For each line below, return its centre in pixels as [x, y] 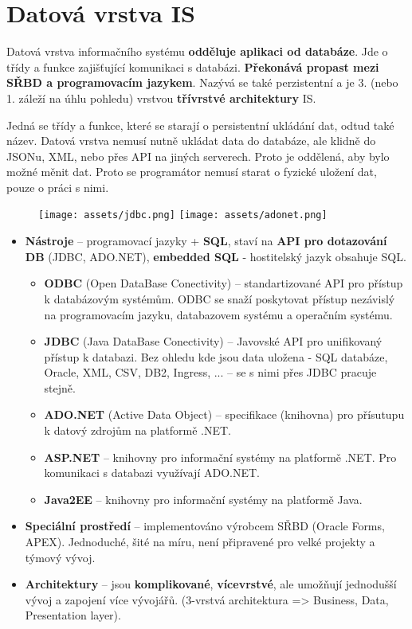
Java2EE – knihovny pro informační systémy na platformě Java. [203, 499]
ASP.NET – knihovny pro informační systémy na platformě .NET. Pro [220, 457]
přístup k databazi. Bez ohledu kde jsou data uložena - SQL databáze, [216, 356]
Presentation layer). [73, 615]
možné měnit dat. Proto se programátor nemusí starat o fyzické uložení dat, [192, 172]
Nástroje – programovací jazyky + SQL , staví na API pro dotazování [206, 241]
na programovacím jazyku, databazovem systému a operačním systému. [218, 314]
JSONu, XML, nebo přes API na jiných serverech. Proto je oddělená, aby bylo [198, 156]
